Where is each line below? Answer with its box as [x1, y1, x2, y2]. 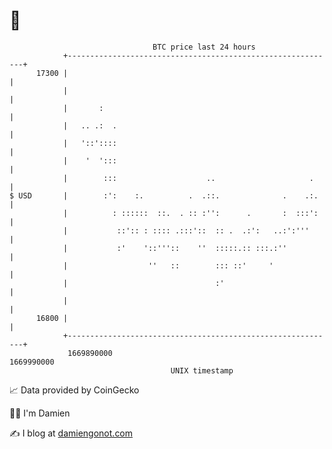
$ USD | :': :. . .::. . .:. [9, 190, 319, 201]
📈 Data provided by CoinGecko [9, 384, 140, 396]
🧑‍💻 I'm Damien [9, 407, 71, 419]
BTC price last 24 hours [152, 42, 256, 52]
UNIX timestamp [170, 365, 234, 376]
